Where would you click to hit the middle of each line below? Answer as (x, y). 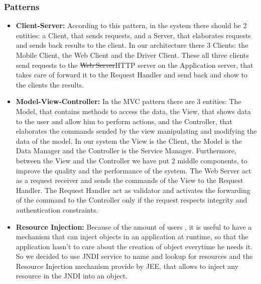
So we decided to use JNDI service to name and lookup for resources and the (134, 256)
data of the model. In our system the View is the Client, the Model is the (129, 140)
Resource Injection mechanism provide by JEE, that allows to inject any (127, 266)
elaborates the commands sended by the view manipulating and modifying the (136, 131)
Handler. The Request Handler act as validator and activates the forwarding (133, 190)
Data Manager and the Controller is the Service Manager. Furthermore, (126, 151)
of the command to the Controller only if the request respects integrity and (132, 200)
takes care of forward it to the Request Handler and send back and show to (132, 75)
